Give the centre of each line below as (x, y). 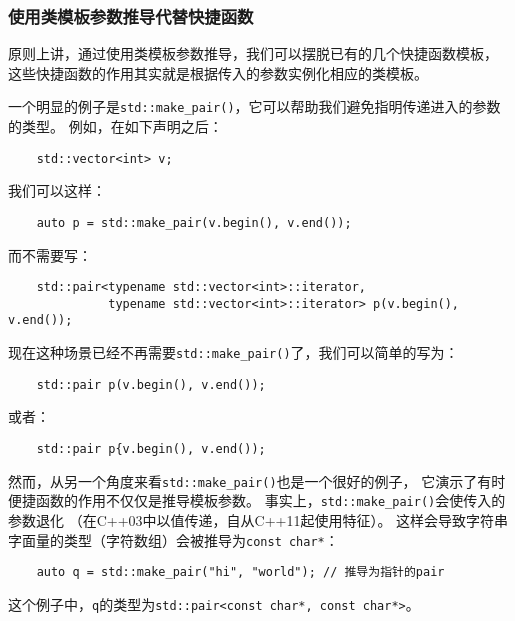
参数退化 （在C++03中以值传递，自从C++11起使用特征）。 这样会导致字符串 (258, 520)
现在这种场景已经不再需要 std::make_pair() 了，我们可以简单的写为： (233, 352)
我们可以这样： (57, 190)
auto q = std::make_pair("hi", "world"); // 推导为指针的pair (240, 572)
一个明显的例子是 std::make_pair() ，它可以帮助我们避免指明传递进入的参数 (254, 106)
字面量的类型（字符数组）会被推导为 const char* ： (173, 539)
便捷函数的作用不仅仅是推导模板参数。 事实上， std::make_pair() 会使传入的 (257, 500)
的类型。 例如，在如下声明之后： (115, 126)
